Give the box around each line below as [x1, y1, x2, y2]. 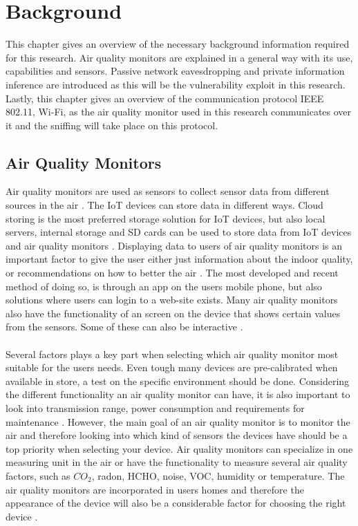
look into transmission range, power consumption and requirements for [6, 400, 305, 415]
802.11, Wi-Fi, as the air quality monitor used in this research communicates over [6, 104, 352, 119]
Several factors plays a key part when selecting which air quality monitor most [6, 346, 339, 361]
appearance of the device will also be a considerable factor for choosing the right [6, 496, 346, 510]
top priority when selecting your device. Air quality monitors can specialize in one [6, 441, 353, 455]
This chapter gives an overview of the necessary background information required [6, 37, 350, 51]
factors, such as [6, 468, 70, 482]
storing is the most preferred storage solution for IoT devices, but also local [6, 211, 326, 225]
